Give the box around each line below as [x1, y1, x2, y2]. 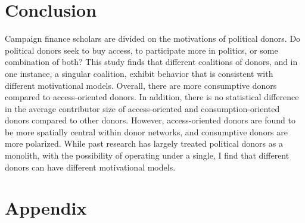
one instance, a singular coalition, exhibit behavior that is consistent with [5, 67, 273, 79]
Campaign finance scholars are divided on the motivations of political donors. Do [5, 32, 301, 45]
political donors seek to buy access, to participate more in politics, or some [5, 44, 278, 56]
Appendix [5, 196, 87, 220]
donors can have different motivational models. [5, 160, 176, 173]
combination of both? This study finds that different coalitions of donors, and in [5, 55, 298, 68]
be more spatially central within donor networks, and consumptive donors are [5, 125, 288, 138]
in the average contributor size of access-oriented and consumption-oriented [5, 102, 280, 114]
